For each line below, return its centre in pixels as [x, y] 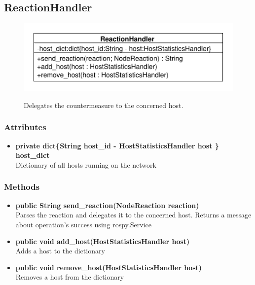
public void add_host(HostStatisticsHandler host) [103, 241]
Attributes [25, 127]
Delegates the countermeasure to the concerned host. [104, 105]
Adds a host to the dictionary [60, 251]
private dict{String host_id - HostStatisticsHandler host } [117, 145]
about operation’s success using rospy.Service [83, 224]
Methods [22, 187]
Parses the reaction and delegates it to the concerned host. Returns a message [133, 215]
